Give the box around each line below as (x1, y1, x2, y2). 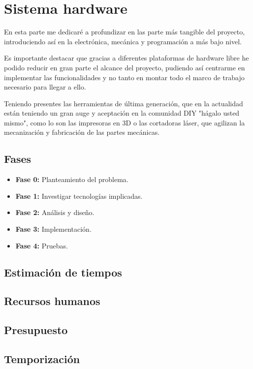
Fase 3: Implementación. (15, 224, 92, 234)
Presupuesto (4, 322, 68, 338)
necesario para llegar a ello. (4, 82, 86, 92)
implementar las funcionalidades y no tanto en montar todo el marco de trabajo (4, 72, 245, 82)
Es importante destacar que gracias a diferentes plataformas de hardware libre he (4, 53, 249, 63)
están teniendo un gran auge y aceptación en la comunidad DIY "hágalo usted (4, 108, 240, 118)
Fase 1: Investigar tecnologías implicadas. (15, 190, 143, 201)
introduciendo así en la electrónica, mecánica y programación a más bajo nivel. (4, 36, 242, 46)
